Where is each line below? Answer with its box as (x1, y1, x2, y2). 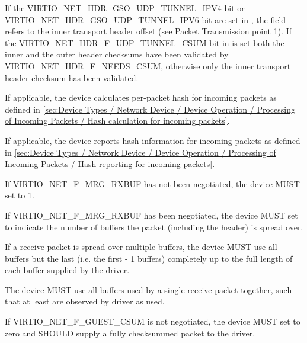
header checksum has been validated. (5, 71, 139, 84)
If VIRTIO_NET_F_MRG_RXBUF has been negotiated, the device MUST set (5, 209, 298, 221)
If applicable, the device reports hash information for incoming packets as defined (5, 134, 300, 146)
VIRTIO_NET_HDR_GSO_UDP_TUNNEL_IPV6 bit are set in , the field (5, 13, 286, 25)
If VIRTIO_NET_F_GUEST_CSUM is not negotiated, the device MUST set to (5, 315, 300, 328)
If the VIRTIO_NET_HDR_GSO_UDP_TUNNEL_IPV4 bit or (5, 2, 245, 14)
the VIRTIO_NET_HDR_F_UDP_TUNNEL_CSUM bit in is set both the (5, 36, 284, 49)
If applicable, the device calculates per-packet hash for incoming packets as (5, 91, 277, 104)
